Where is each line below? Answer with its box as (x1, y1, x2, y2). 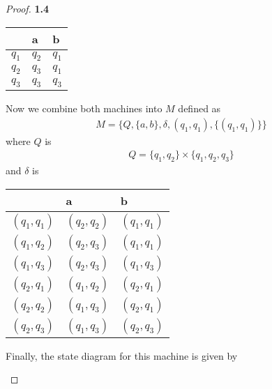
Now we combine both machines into (6, 101, 163, 116)
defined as (178, 101, 221, 116)
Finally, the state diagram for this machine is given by (6, 348, 238, 363)
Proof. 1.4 (6, 1, 50, 15)
